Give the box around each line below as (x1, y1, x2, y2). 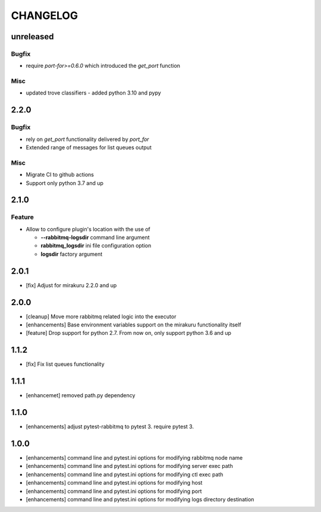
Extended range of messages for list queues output (26, 144, 152, 151)
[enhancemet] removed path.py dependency (26, 392, 136, 399)
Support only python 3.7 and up (26, 179, 104, 187)
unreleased (11, 32, 54, 42)
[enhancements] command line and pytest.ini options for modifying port (26, 488, 202, 495)
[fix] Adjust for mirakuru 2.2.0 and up (26, 281, 117, 288)
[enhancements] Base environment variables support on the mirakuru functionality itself (26, 321, 241, 328)
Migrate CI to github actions (26, 171, 95, 178)
